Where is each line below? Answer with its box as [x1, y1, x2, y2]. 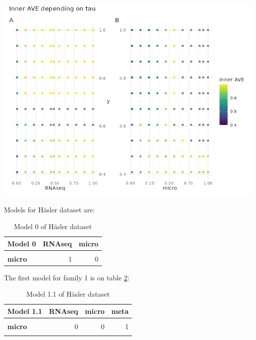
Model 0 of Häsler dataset [14, 221, 92, 231]
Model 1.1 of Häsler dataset [26, 289, 110, 299]
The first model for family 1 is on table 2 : [4, 272, 129, 282]
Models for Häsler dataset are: [4, 204, 95, 215]
